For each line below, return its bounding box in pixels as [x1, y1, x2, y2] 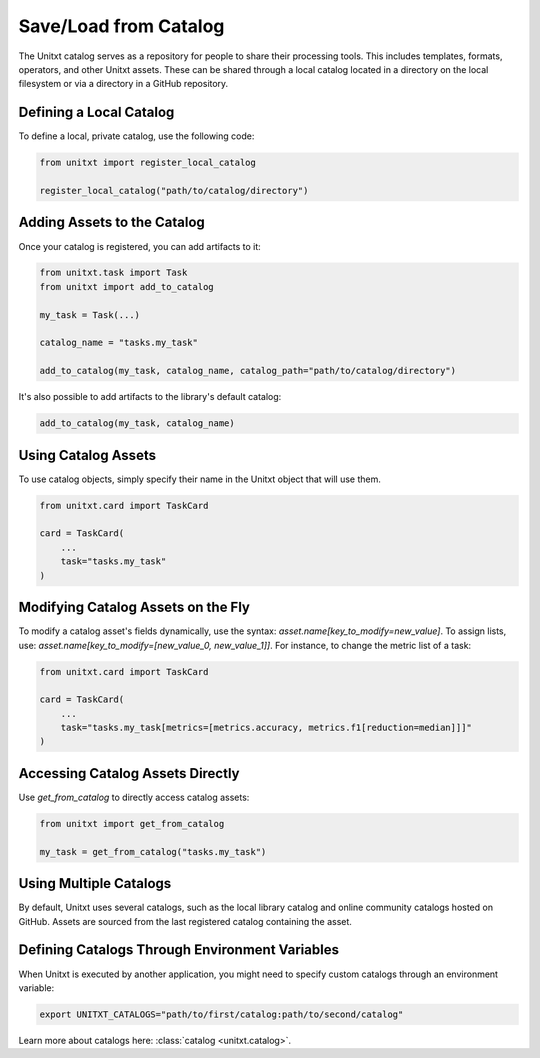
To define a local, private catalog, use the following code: [18, 130, 255, 142]
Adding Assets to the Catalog [18, 214, 205, 231]
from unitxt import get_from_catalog [39, 818, 225, 829]
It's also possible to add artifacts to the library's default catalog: [18, 391, 282, 403]
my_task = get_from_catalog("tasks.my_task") [39, 846, 267, 857]
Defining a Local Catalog [18, 104, 175, 121]
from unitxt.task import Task [39, 267, 188, 279]
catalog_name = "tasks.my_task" [39, 337, 199, 349]
